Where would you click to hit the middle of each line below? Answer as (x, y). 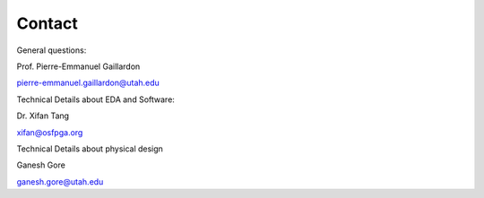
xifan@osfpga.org (50, 132)
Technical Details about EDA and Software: (95, 99)
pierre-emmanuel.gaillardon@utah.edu (88, 83)
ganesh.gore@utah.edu (60, 181)
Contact (47, 23)
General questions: (52, 50)
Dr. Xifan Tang (43, 116)
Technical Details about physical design (90, 149)
